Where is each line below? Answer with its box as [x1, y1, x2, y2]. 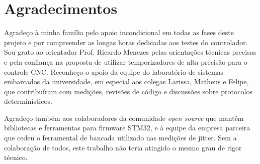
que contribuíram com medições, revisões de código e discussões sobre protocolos [4, 86, 252, 96]
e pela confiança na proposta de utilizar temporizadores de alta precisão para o [4, 56, 247, 67]
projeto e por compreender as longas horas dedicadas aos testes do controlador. [4, 37, 248, 47]
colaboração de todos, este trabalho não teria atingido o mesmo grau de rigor [4, 142, 242, 152]
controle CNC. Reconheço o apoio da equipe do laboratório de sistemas [4, 66, 224, 77]
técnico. [4, 152, 28, 162]
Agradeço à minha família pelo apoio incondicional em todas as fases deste [4, 27, 234, 38]
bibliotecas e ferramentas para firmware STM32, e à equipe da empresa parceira [4, 122, 250, 133]
